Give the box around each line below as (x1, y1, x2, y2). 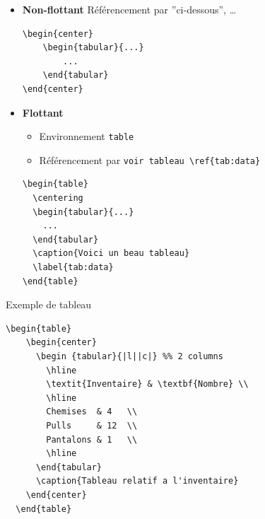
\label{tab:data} (33, 262, 114, 273)
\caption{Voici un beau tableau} (33, 248, 190, 259)
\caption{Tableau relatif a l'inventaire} (35, 476, 239, 486)
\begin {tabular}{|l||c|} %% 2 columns (35, 351, 223, 361)
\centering (33, 193, 83, 204)
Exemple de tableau (6, 297, 92, 312)
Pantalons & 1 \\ (46, 434, 138, 445)
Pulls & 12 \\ (46, 420, 138, 431)
